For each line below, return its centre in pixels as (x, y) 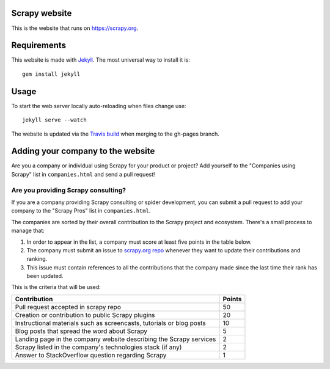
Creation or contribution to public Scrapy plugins (85, 315)
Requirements (39, 46)
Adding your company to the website (83, 151)
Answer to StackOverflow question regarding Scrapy (91, 355)
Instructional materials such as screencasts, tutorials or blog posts (110, 323)
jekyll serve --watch (54, 120)
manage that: (28, 231)
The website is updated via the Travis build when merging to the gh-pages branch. (116, 134)
